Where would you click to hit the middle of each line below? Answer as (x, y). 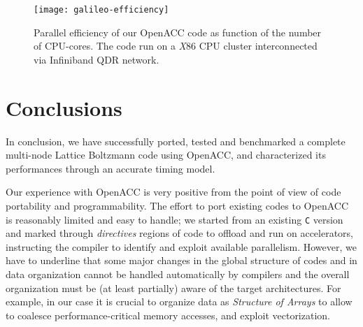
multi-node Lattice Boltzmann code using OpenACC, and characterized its (166, 155)
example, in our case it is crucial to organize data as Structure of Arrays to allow (179, 301)
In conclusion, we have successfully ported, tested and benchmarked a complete (176, 141)
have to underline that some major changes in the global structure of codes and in (181, 260)
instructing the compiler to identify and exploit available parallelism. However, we (181, 246)
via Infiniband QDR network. (97, 59)
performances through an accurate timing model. (111, 168)
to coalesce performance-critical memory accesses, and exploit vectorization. (168, 315)
